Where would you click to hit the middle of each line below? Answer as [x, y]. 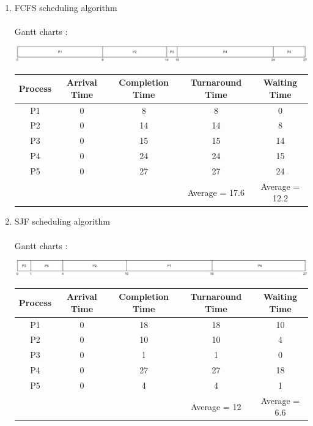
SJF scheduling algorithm [62, 221]
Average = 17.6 [216, 192]
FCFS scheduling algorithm [66, 7]
